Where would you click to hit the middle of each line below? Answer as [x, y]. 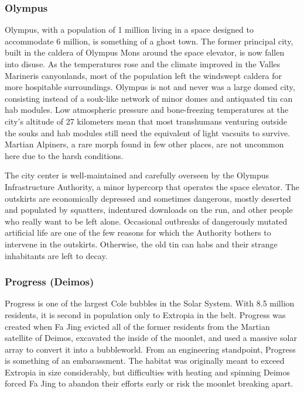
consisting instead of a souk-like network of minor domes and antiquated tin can [149, 98]
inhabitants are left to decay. [56, 255]
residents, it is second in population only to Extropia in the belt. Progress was [145, 314]
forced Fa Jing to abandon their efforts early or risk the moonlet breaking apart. [149, 383]
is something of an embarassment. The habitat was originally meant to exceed [145, 361]
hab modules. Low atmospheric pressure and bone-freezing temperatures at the [147, 110]
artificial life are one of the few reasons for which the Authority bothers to [138, 232]
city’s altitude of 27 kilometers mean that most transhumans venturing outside [146, 121]
